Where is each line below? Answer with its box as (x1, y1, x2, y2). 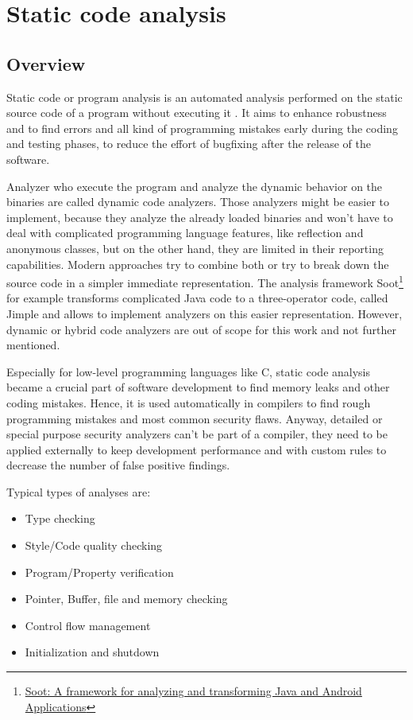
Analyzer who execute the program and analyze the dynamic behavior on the (6, 177, 383, 194)
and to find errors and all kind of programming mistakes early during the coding (6, 119, 398, 136)
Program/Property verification (25, 563, 174, 580)
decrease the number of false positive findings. (6, 457, 230, 473)
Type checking (25, 510, 95, 527)
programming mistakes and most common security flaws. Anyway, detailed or (6, 410, 383, 426)
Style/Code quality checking (25, 537, 163, 554)
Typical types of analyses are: (6, 483, 151, 500)
